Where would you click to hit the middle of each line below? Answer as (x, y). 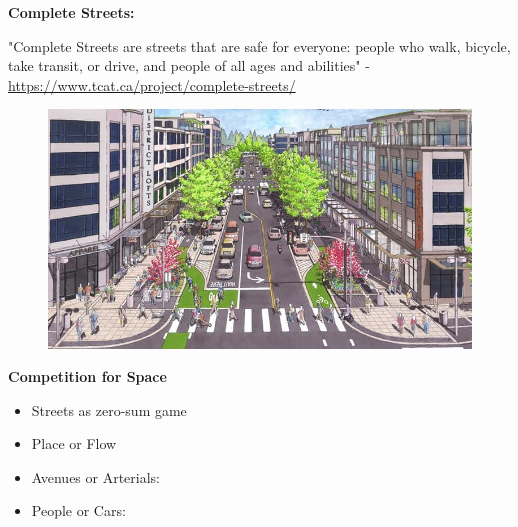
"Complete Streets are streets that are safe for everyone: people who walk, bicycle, (259, 45)
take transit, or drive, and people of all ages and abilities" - (189, 65)
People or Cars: (78, 510)
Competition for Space (87, 376)
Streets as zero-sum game (109, 409)
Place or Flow (74, 443)
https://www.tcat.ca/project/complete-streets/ (152, 84)
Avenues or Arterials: (96, 476)
